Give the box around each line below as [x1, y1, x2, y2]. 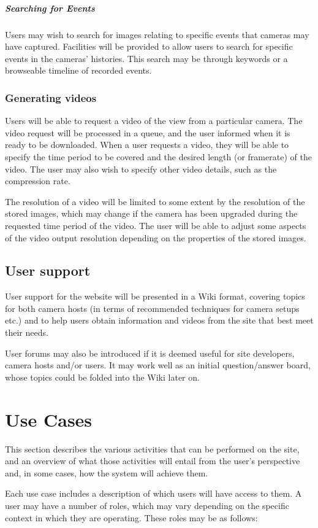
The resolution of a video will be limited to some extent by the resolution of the [5, 195, 305, 208]
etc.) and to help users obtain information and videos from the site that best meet [5, 314, 314, 327]
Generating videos [5, 90, 97, 105]
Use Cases [5, 406, 93, 432]
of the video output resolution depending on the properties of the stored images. [5, 231, 306, 244]
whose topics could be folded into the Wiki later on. [5, 370, 200, 383]
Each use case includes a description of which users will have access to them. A [5, 487, 302, 500]
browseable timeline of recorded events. [5, 64, 152, 77]
